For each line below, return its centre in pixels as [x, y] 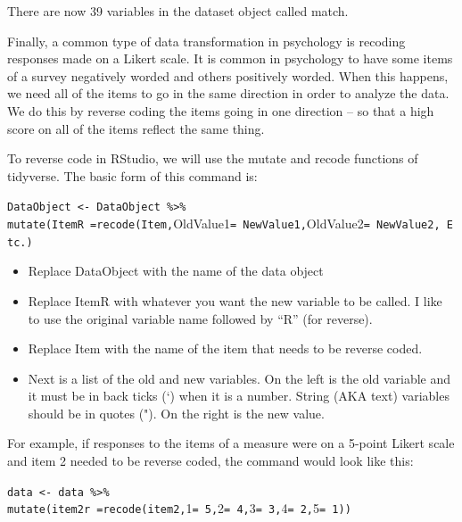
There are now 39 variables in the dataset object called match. [178, 11]
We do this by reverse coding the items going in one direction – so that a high [221, 110]
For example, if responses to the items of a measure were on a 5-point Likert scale [231, 443]
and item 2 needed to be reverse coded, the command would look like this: [210, 461]
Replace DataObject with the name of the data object [176, 271]
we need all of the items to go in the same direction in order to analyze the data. [228, 93]
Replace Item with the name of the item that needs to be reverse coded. [225, 348]
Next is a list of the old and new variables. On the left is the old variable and [239, 378]
